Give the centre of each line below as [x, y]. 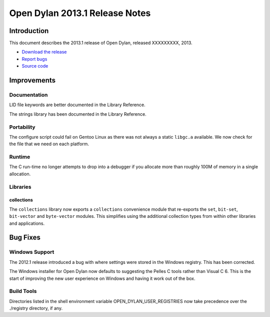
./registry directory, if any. [36, 308]
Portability [22, 127]
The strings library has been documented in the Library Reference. [78, 114]
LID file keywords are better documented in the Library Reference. [77, 105]
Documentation [28, 95]
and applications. [27, 223]
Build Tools [23, 291]
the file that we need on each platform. [49, 144]
